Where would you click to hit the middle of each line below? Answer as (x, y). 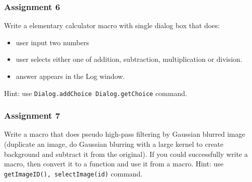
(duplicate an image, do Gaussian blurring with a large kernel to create (114, 144)
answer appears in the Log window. (70, 76)
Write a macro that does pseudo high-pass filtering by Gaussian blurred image (125, 134)
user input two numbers (53, 42)
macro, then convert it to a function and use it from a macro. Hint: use (114, 164)
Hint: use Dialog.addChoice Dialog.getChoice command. (96, 93)
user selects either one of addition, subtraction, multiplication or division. (129, 59)
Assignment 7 (32, 115)
